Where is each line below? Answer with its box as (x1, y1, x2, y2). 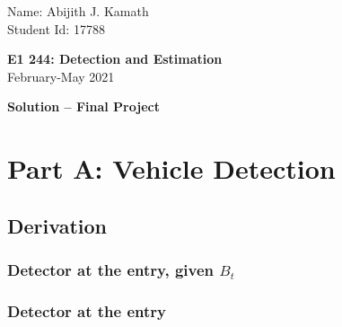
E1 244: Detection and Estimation (7, 49, 223, 68)
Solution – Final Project (7, 97, 160, 116)
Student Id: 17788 (7, 19, 105, 38)
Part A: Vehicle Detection (7, 150, 336, 187)
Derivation (7, 211, 107, 239)
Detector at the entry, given (7, 259, 215, 281)
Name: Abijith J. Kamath (7, 2, 149, 20)
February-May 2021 (7, 66, 115, 85)
